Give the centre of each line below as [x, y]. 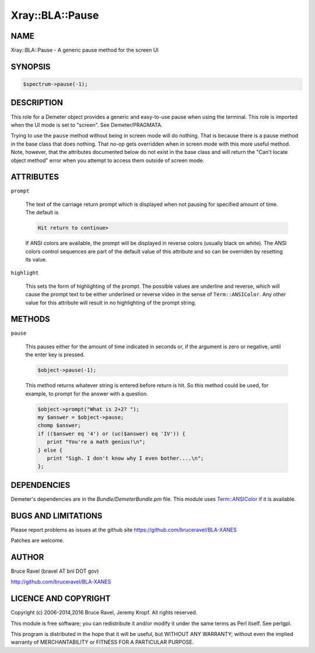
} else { [50, 450]
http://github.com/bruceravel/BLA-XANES [61, 582]
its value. [36, 259]
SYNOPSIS [31, 66]
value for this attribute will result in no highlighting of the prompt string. [111, 303]
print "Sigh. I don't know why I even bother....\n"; [125, 458]
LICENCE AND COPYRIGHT [61, 599]
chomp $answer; [59, 425]
